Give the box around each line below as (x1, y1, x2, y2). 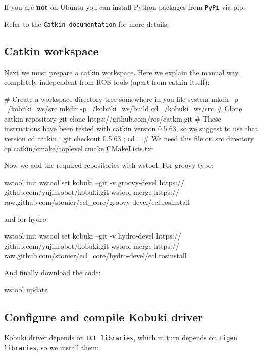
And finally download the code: (4, 267, 101, 278)
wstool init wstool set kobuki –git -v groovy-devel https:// (4, 176, 184, 187)
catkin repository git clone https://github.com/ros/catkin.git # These (4, 113, 221, 124)
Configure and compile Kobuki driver (4, 309, 203, 324)
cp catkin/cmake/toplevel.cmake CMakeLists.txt (4, 143, 154, 153)
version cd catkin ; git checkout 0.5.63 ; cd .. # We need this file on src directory (4, 133, 254, 144)
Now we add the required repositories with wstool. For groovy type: (4, 160, 214, 170)
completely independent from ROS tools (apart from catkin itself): (4, 77, 210, 87)
